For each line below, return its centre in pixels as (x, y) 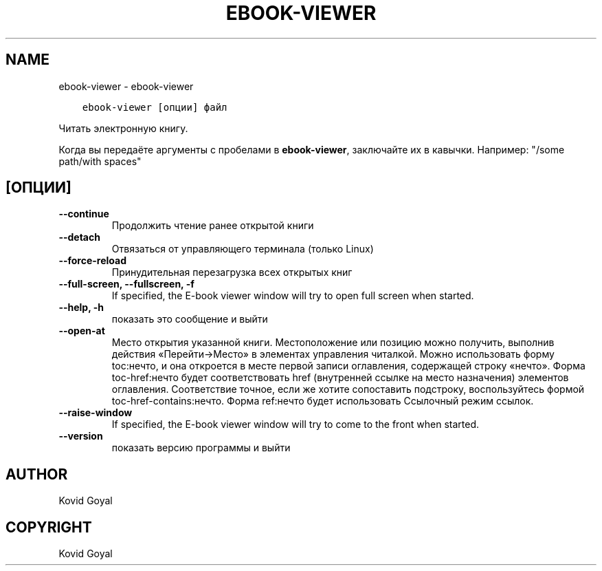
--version (81, 436)
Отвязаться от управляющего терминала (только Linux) (243, 249)
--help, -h (81, 308)
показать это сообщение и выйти (190, 319)
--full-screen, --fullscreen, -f (126, 284)
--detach (79, 237)
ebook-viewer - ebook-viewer (126, 86)
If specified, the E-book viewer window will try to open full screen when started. (293, 296)
